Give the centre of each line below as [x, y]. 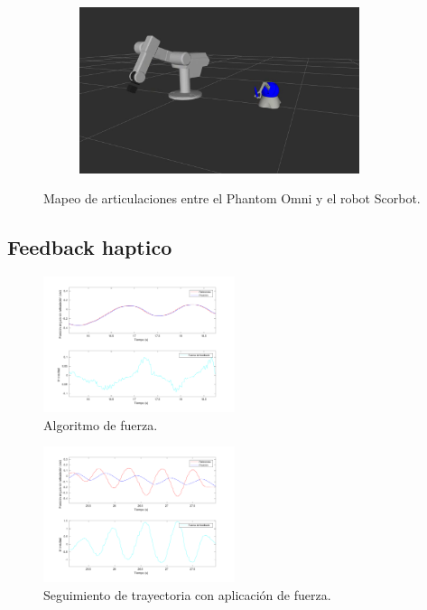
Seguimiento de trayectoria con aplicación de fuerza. [187, 595]
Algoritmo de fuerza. [101, 424]
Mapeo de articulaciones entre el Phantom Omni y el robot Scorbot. [232, 198]
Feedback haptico [90, 247]
